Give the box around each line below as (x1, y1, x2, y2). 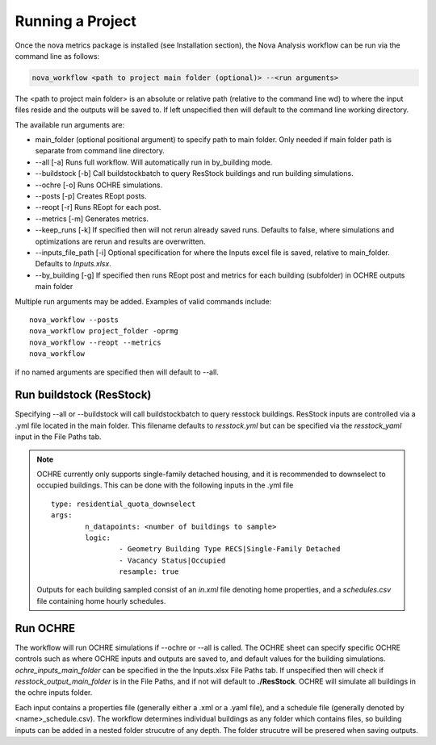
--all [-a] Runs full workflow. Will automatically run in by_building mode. (35, 157, 273, 167)
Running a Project (15, 12, 136, 30)
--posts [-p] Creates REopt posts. (35, 191, 147, 201)
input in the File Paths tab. (15, 432, 102, 442)
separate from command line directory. (35, 146, 166, 156)
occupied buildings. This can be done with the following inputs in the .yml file (36, 480, 294, 490)
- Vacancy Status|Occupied (118, 555, 226, 565)
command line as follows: (15, 51, 100, 61)
